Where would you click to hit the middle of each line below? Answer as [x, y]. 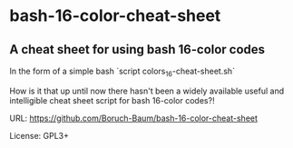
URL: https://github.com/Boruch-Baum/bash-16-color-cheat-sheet [134, 118]
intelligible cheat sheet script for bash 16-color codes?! [112, 100]
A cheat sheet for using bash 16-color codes [137, 49]
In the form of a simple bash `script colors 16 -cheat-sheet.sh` [122, 72]
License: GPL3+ [39, 135]
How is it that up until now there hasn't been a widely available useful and [147, 91]
